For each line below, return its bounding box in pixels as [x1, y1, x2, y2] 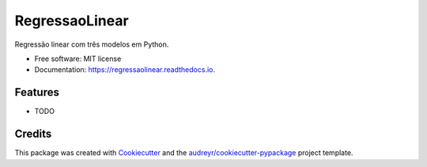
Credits [14, 127, 52, 141]
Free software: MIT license [34, 54, 122, 63]
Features [14, 85, 59, 99]
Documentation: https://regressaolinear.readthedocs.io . [34, 65, 215, 74]
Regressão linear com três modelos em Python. [14, 40, 169, 49]
